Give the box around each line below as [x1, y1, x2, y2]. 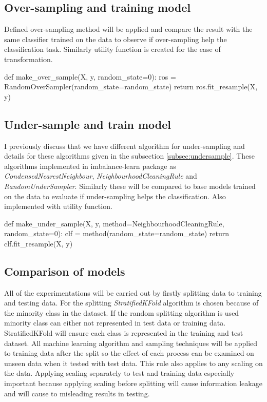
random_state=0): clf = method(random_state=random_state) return [4, 228, 229, 239]
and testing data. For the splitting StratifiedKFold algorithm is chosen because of [4, 297, 259, 308]
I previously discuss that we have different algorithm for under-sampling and [4, 140, 245, 151]
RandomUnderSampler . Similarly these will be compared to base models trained [4, 180, 256, 191]
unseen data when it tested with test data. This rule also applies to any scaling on [4, 357, 263, 368]
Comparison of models [4, 263, 125, 279]
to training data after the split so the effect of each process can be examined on [4, 348, 254, 358]
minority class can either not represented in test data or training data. [4, 317, 226, 328]
